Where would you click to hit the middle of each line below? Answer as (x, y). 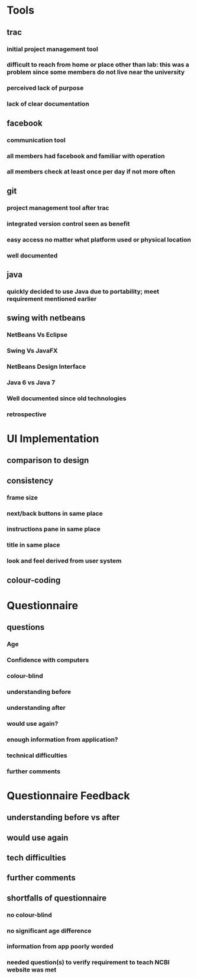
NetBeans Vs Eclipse (37, 335)
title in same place (33, 545)
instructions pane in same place (54, 529)
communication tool (36, 140)
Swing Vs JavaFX (32, 351)
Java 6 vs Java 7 (31, 382)
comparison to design (48, 460)
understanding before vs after (63, 818)
